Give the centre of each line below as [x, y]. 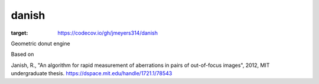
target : [19, 33]
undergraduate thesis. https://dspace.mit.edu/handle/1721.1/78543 [92, 73]
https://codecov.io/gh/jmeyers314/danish [108, 33]
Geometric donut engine [40, 43]
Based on [22, 54]
